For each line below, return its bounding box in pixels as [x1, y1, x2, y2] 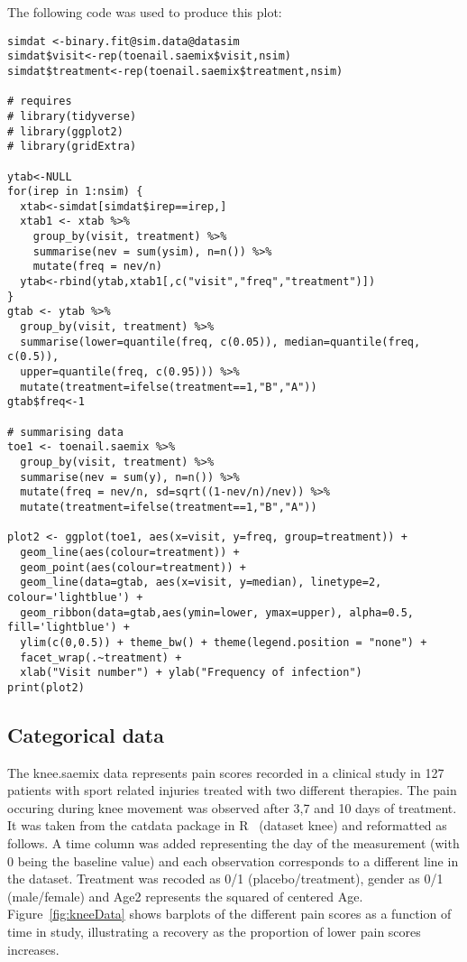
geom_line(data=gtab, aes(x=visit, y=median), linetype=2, [20, 576, 382, 589]
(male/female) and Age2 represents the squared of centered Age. [7, 886, 363, 905]
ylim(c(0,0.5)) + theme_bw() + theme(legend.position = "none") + [20, 635, 427, 649]
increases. [7, 939, 60, 958]
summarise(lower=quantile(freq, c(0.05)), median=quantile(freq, [20, 335, 421, 348]
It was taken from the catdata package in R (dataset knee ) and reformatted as [7, 816, 447, 835]
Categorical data [7, 720, 164, 748]
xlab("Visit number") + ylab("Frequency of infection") [20, 666, 362, 680]
